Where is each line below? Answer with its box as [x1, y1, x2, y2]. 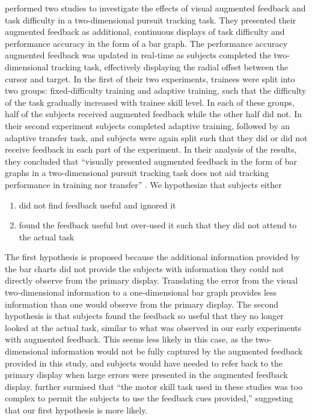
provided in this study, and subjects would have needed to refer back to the [5, 356, 283, 369]
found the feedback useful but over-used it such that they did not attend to [19, 219, 297, 231]
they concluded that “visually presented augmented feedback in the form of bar [5, 154, 298, 167]
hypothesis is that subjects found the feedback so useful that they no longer [5, 309, 284, 322]
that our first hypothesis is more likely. [5, 404, 148, 416]
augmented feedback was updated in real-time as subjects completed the [5, 49, 271, 61]
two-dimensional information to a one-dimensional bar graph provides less [5, 286, 277, 299]
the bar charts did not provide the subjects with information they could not [5, 262, 284, 275]
